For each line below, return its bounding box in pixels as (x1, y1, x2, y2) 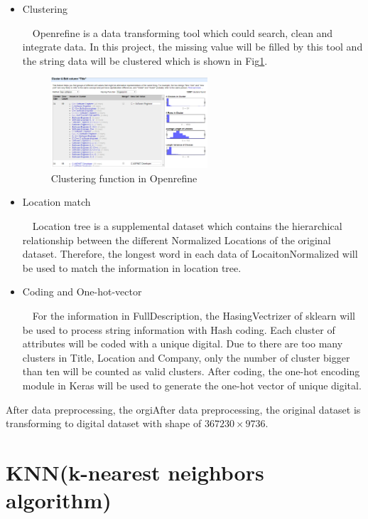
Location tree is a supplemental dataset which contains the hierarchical (32, 218, 342, 233)
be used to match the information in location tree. (22, 260, 242, 275)
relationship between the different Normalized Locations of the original (22, 232, 331, 247)
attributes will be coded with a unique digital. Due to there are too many (22, 336, 343, 351)
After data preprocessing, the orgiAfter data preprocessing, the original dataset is (6, 402, 361, 416)
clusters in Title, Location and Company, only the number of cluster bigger (22, 350, 350, 365)
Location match (22, 194, 91, 209)
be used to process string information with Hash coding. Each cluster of (22, 322, 335, 337)
